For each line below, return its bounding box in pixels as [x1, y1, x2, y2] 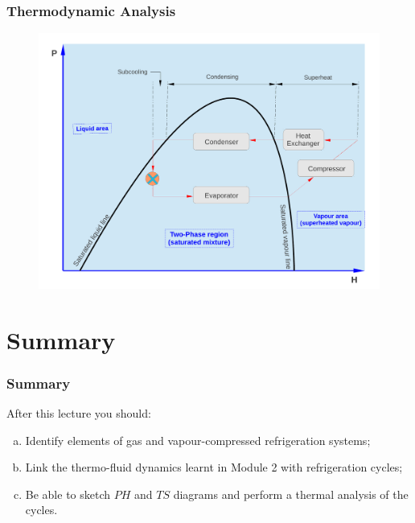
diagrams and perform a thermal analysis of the [173, 485, 409, 502]
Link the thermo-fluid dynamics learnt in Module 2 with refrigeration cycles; [25, 459, 403, 476]
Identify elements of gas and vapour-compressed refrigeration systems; [25, 431, 371, 448]
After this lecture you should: [6, 404, 151, 421]
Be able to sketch [25, 485, 111, 502]
